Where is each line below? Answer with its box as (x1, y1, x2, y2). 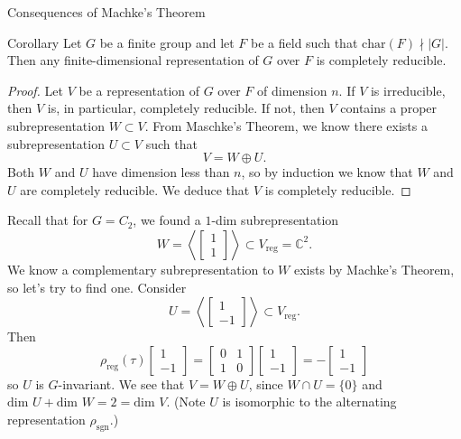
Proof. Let (7, 80, 63, 99)
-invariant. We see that (58, 374, 185, 393)
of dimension (257, 80, 327, 99)
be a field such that (251, 33, 358, 51)
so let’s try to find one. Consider (7, 277, 187, 296)
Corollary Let (7, 33, 82, 51)
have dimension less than (92, 163, 230, 182)
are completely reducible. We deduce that (20, 180, 250, 199)
